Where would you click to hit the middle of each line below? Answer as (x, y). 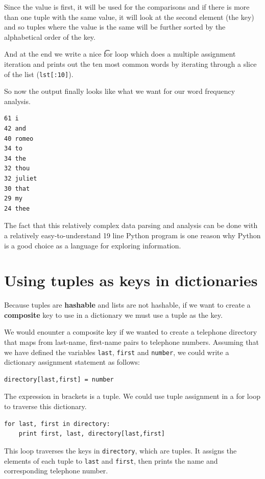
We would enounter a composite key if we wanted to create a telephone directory (131, 332)
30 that (17, 188)
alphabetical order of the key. (50, 36)
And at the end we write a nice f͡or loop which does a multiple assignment (120, 54)
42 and (15, 129)
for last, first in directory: (57, 424)
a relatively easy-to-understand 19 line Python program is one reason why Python (132, 235)
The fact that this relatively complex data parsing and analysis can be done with (131, 225)
